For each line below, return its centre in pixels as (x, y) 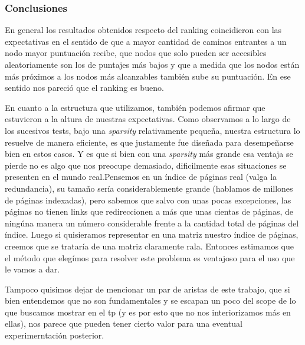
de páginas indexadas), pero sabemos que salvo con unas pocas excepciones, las (148, 200)
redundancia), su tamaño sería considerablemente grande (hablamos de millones (149, 188)
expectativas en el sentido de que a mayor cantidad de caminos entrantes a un (146, 41)
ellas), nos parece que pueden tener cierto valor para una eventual (124, 323)
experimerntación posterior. (55, 335)
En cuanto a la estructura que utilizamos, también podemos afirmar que (135, 107)
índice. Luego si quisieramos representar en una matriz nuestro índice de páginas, (152, 234)
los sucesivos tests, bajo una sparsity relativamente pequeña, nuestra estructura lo (152, 130)
